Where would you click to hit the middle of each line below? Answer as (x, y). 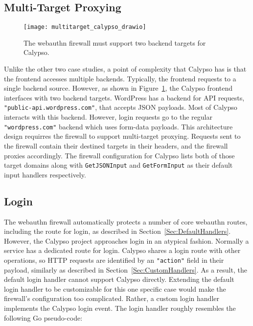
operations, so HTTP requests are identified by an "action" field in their (114, 260)
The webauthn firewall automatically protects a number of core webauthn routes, (126, 221)
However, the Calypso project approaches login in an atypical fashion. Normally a (126, 240)
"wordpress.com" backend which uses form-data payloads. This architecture (118, 126)
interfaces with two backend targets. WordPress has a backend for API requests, (124, 97)
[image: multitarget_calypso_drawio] (85, 27)
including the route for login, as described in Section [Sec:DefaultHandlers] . (117, 231)
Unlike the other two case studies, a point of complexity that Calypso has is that (125, 69)
